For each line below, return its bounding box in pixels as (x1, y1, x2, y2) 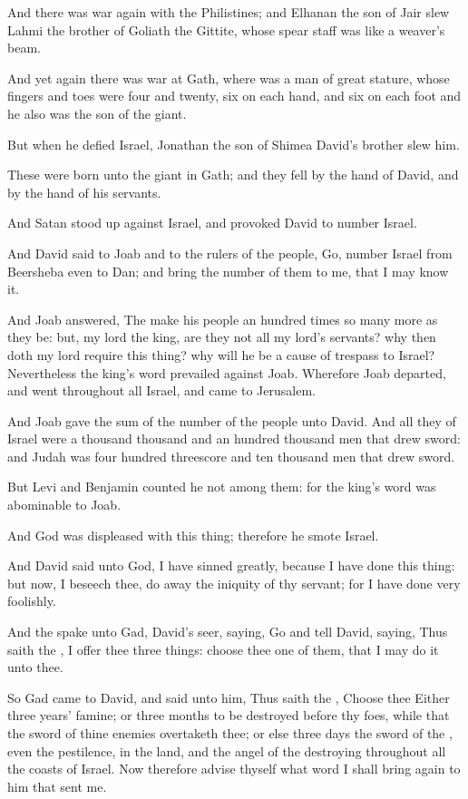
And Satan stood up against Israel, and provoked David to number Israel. (7, 213, 417, 232)
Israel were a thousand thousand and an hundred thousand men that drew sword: (7, 429, 461, 448)
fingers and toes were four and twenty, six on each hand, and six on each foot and (7, 86, 462, 105)
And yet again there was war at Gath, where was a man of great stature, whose (7, 68, 450, 87)
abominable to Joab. (7, 495, 122, 514)
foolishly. (7, 591, 56, 610)
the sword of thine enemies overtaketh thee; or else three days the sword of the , (7, 724, 453, 742)
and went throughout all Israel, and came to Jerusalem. (7, 381, 316, 400)
